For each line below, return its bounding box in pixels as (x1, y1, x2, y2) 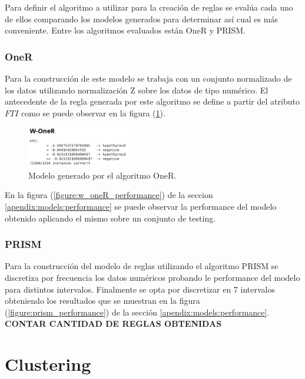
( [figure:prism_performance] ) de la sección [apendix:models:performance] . (5, 306, 270, 318)
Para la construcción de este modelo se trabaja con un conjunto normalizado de (5, 72, 292, 84)
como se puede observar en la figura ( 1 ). (21, 106, 165, 119)
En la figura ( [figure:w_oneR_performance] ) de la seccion (5, 189, 213, 201)
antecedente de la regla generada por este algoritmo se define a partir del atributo (5, 95, 300, 108)
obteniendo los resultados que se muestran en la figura (5, 294, 200, 307)
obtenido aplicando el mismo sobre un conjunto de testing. (5, 212, 216, 224)
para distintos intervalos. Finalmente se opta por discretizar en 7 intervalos (5, 283, 275, 295)
